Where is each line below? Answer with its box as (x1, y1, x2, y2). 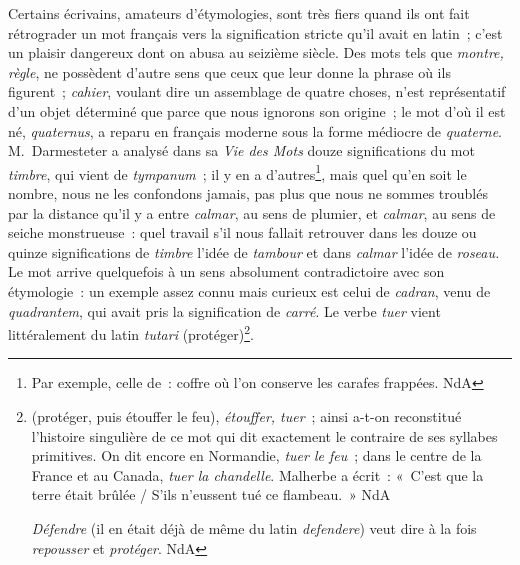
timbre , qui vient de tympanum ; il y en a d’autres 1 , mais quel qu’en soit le (8, 160, 467, 184)
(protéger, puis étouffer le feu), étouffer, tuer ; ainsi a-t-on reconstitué (31, 406, 462, 426)
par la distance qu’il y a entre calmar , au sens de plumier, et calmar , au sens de (8, 202, 496, 223)
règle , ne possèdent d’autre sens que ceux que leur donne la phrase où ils (8, 61, 451, 82)
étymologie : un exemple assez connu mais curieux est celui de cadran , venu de (8, 280, 491, 301)
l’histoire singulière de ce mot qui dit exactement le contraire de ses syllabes (31, 425, 498, 446)
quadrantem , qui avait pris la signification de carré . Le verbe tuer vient (8, 300, 441, 321)
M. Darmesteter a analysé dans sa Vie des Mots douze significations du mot (8, 140, 475, 161)
